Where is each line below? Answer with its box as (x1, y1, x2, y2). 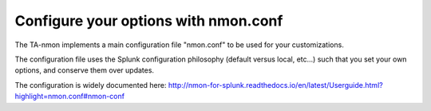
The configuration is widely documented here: (14, 80, 167, 89)
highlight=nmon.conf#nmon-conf (14, 92, 125, 101)
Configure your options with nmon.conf (14, 12, 283, 30)
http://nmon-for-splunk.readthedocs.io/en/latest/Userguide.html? (168, 80, 383, 89)
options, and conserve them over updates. (14, 65, 155, 75)
